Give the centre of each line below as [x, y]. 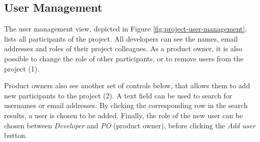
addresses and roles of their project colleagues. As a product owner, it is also [123, 48]
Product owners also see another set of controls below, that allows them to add [127, 85]
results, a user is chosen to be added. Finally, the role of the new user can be [124, 115]
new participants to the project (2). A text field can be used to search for [118, 95]
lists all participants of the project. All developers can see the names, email [121, 38]
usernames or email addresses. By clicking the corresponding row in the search [126, 105]
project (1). [22, 68]
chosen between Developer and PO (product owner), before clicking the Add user [130, 125]
